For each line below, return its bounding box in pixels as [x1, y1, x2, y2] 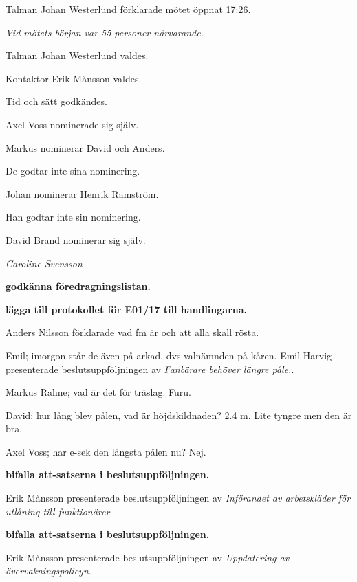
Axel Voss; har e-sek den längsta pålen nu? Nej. [6, 444, 206, 458]
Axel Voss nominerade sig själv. [6, 117, 139, 131]
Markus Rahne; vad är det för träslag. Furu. [6, 385, 191, 399]
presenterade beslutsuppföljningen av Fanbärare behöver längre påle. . [6, 361, 294, 376]
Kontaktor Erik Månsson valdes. [6, 71, 142, 85]
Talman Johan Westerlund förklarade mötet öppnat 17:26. [6, 2, 251, 16]
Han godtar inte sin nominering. [6, 210, 141, 224]
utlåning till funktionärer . [6, 504, 113, 518]
